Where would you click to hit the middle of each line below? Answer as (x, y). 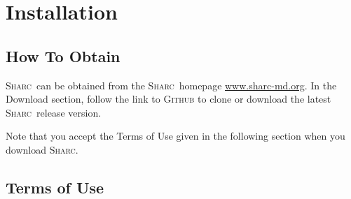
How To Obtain (63, 56)
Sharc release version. (54, 112)
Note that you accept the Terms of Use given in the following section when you (175, 136)
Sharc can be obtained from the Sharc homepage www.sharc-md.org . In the (171, 85)
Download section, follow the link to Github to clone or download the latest (168, 99)
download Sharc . (42, 149)
